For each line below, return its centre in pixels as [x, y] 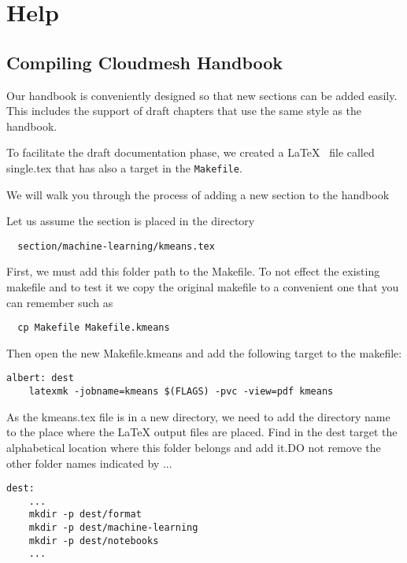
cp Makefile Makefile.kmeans [94, 328]
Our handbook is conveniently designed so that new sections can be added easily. [202, 95]
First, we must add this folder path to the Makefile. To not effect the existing [193, 271]
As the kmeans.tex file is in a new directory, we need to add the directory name [198, 416]
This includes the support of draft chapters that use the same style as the [184, 111]
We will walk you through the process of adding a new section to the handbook [198, 194]
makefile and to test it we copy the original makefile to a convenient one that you [203, 287]
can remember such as [60, 302]
